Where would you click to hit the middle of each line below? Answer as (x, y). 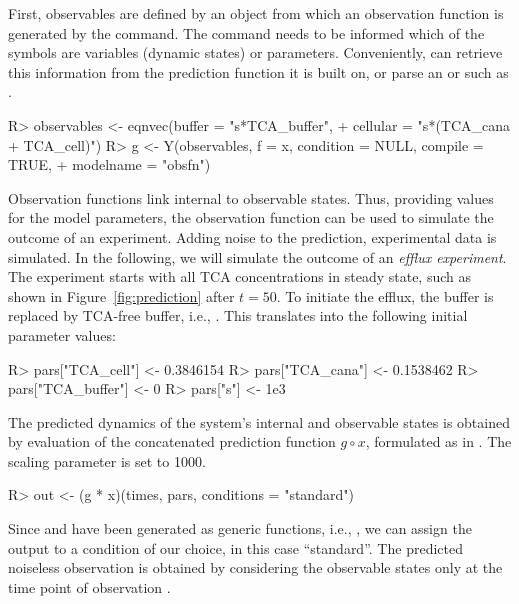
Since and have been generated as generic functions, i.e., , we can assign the (240, 528)
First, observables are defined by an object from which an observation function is (256, 13)
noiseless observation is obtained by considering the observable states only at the (255, 567)
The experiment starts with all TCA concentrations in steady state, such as (239, 276)
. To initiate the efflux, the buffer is (385, 295)
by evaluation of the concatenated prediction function (172, 441)
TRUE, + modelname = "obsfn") (109, 164)
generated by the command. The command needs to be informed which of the (246, 32)
